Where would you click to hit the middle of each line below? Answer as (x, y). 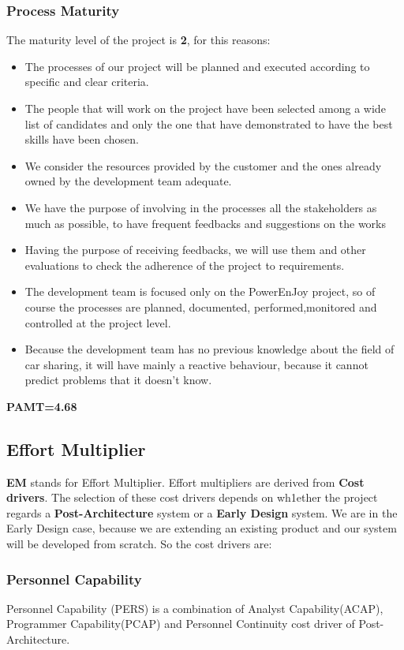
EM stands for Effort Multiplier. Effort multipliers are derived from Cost (185, 482)
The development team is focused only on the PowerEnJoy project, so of (200, 291)
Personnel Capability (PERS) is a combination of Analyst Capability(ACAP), (195, 608)
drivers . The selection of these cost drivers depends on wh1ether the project (192, 497)
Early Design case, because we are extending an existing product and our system (202, 528)
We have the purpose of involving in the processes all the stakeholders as (201, 207)
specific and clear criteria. (87, 82)
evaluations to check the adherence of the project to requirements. (185, 265)
